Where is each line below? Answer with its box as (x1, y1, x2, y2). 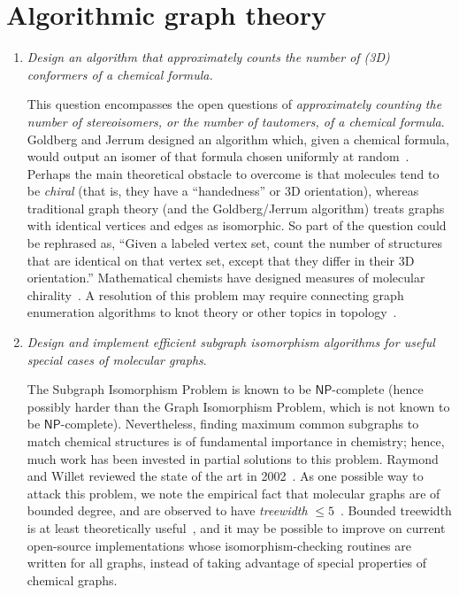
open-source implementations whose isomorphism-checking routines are (27, 536, 411, 554)
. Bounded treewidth (340, 501, 452, 520)
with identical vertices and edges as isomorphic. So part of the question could (27, 216, 447, 235)
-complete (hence (332, 380, 424, 398)
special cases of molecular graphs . (27, 350, 207, 368)
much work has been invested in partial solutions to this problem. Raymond (27, 449, 439, 467)
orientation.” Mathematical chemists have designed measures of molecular (27, 268, 425, 287)
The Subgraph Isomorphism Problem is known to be (27, 380, 311, 398)
